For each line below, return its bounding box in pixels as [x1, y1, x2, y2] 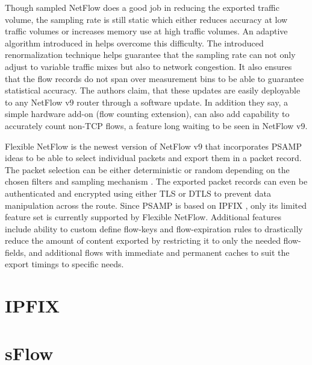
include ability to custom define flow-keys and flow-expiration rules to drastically [5, 222, 303, 235]
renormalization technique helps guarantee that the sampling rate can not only [5, 48, 296, 61]
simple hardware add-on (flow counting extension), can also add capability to [5, 107, 290, 120]
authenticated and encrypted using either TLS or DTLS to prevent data [5, 186, 271, 199]
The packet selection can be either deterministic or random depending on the [5, 163, 290, 176]
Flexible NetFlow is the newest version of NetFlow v [5, 139, 198, 152]
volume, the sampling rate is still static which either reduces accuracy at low [5, 13, 288, 25]
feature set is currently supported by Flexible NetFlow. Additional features [5, 211, 282, 223]
